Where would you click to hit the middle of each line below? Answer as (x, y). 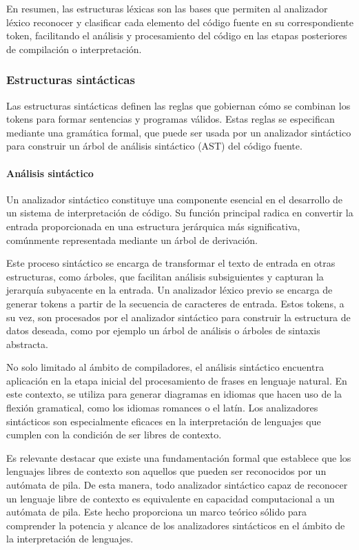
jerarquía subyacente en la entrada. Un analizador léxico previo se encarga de (170, 290)
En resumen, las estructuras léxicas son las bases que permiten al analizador (167, 8)
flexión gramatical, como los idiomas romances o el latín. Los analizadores (162, 408)
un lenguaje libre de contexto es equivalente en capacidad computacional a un (171, 498)
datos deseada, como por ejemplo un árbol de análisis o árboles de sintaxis (163, 330)
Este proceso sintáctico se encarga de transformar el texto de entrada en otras (171, 263)
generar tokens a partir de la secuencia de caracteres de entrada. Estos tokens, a (175, 303)
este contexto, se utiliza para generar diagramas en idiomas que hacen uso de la (174, 394)
